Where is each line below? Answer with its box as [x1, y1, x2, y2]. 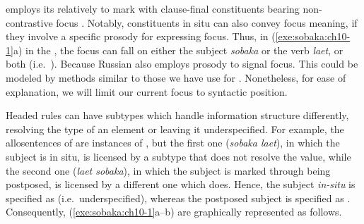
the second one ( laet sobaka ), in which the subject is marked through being [6, 163, 331, 178]
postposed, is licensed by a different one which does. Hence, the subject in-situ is [6, 177, 356, 192]
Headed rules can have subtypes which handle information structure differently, [6, 108, 349, 123]
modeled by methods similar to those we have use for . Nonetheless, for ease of [6, 70, 346, 85]
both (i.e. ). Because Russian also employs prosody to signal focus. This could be [6, 56, 358, 71]
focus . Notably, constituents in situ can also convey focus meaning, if [56, 15, 358, 30]
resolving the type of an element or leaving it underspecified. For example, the [6, 121, 344, 136]
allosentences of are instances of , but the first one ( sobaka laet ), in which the [6, 135, 340, 150]
